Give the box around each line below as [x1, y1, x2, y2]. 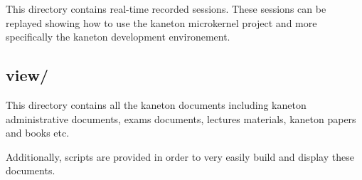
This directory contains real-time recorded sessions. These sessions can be [6, 1, 326, 16]
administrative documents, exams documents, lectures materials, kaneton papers [6, 111, 356, 126]
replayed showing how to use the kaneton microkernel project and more [6, 15, 317, 30]
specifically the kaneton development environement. [6, 29, 230, 44]
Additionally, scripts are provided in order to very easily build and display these [6, 149, 354, 164]
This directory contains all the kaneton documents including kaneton [6, 97, 307, 112]
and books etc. [6, 125, 70, 140]
